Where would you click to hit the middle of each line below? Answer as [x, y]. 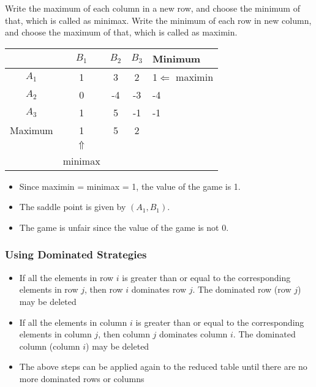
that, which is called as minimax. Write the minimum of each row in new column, [158, 20]
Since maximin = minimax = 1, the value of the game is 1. [130, 186]
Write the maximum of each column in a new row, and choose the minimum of [152, 8]
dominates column [194, 334]
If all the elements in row [66, 277]
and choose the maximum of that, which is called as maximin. [121, 32]
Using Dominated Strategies [76, 254]
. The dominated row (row [242, 289]
